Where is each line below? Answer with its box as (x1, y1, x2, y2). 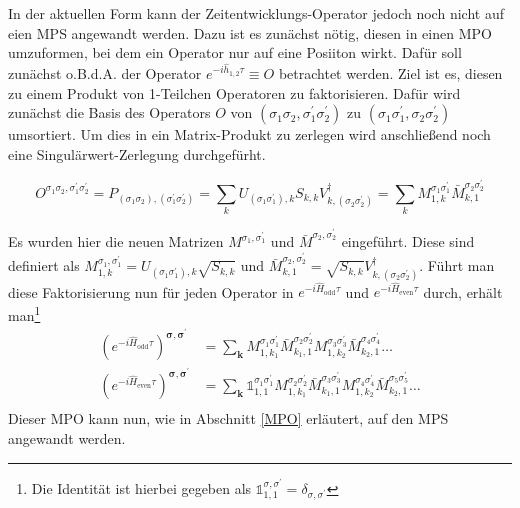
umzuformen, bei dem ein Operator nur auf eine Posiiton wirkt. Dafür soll (8, 42, 462, 63)
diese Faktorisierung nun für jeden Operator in (8, 281, 294, 302)
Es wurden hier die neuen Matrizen (8, 231, 224, 252)
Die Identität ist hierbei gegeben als (31, 477, 252, 498)
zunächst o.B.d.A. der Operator (8, 63, 202, 84)
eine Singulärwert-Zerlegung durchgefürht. (8, 144, 266, 165)
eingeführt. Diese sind (341, 231, 475, 252)
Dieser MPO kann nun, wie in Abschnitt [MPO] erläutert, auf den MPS (8, 408, 449, 429)
